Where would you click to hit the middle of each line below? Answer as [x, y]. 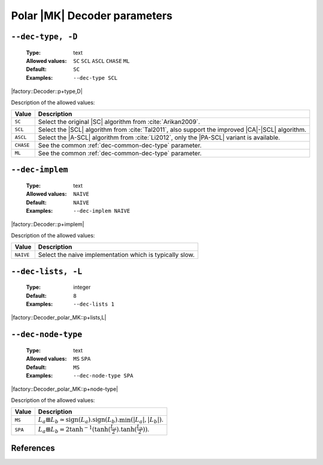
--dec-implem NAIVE [102, 211]
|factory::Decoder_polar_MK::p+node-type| [65, 389]
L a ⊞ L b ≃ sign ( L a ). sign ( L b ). [79, 420]
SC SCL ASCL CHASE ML [101, 61]
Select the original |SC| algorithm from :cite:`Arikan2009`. [119, 122]
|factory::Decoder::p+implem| [48, 224]
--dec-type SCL [95, 78]
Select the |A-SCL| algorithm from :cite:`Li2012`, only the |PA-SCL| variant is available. [159, 137]
